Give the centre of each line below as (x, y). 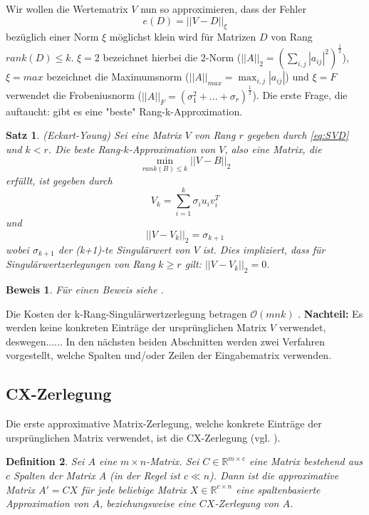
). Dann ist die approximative (274, 475)
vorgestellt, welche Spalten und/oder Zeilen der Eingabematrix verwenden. (169, 355)
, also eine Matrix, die (273, 149)
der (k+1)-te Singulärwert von (124, 249)
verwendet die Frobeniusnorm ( (74, 95)
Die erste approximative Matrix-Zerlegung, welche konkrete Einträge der (164, 423)
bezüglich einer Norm (52, 37)
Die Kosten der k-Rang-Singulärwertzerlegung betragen (126, 313)
